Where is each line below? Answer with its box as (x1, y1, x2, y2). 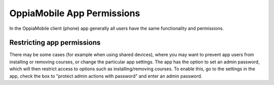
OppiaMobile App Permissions (9, 8, 141, 19)
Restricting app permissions (9, 38, 101, 47)
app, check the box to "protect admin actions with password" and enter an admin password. (9, 73, 202, 79)
